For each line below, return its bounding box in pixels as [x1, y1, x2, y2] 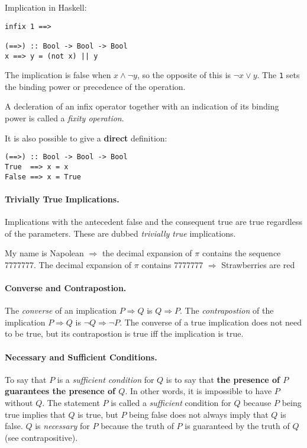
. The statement [42, 396, 100, 408]
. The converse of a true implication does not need [119, 315, 302, 328]
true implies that [5, 408, 66, 420]
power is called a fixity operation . [5, 112, 124, 124]
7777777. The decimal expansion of [5, 258, 131, 270]
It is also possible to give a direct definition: [5, 131, 167, 144]
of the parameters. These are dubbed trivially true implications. [5, 227, 236, 239]
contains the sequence [202, 247, 281, 259]
